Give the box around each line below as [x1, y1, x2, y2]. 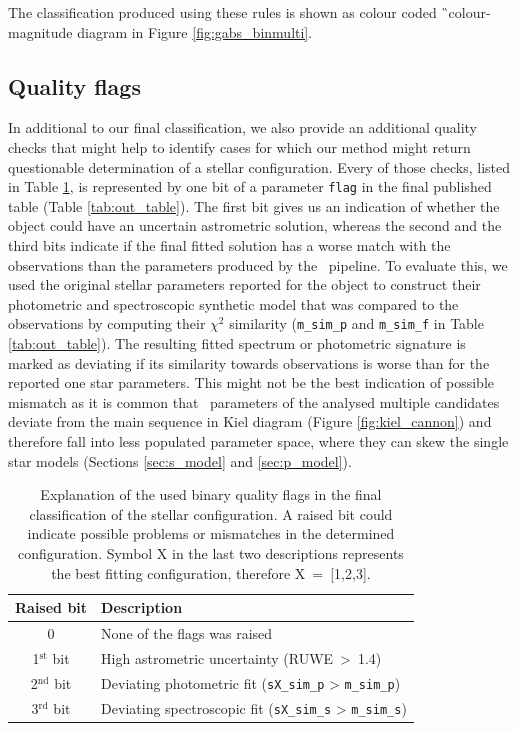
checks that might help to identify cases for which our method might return [8, 136, 471, 157]
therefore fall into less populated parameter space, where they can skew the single [8, 431, 509, 452]
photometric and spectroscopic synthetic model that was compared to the [8, 293, 459, 314]
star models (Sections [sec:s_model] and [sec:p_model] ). [8, 450, 352, 471]
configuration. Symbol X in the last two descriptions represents [17, 542, 404, 563]
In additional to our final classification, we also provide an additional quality [8, 117, 477, 138]
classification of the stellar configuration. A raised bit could [29, 503, 393, 524]
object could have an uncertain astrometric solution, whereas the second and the [8, 215, 502, 236]
